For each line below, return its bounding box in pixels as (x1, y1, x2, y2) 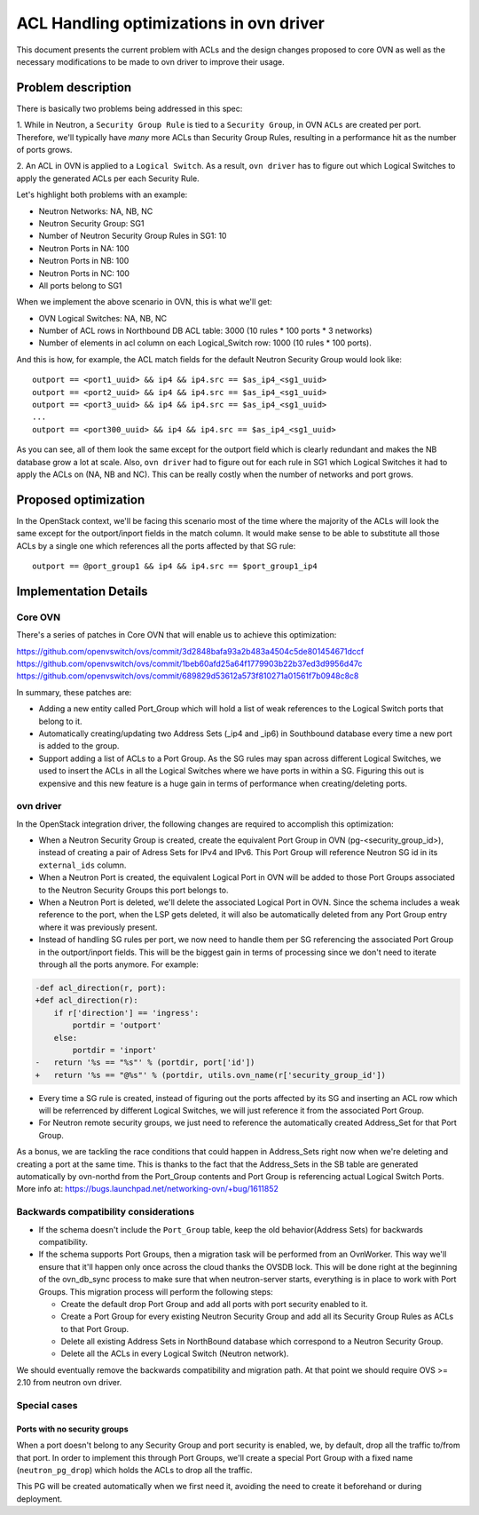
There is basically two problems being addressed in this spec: (16, 103, 243, 114)
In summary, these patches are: (16, 686, 132, 697)
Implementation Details (16, 583, 148, 599)
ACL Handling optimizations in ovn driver (16, 13, 326, 33)
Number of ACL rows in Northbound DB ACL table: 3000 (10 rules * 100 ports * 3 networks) (38, 325, 373, 337)
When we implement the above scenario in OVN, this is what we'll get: (16, 297, 272, 307)
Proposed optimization (16, 492, 145, 507)
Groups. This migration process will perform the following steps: (38, 1286, 274, 1297)
